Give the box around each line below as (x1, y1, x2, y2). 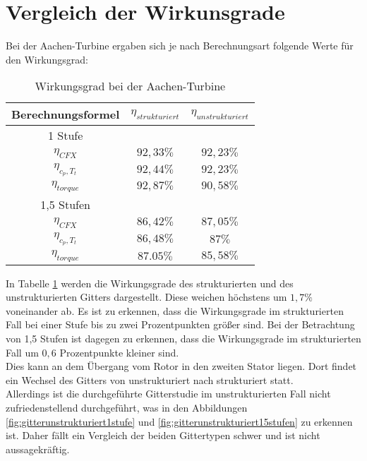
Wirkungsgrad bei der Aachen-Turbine (35, 78, 226, 95)
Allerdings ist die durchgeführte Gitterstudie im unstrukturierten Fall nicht (6, 386, 331, 401)
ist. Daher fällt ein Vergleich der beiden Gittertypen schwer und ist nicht (6, 428, 320, 443)
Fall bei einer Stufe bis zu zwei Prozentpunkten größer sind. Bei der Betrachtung (6, 317, 355, 332)
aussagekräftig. (6, 441, 70, 456)
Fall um (6, 345, 39, 359)
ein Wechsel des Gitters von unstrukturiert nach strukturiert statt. (6, 372, 294, 387)
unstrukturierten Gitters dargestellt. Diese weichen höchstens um (6, 289, 287, 304)
